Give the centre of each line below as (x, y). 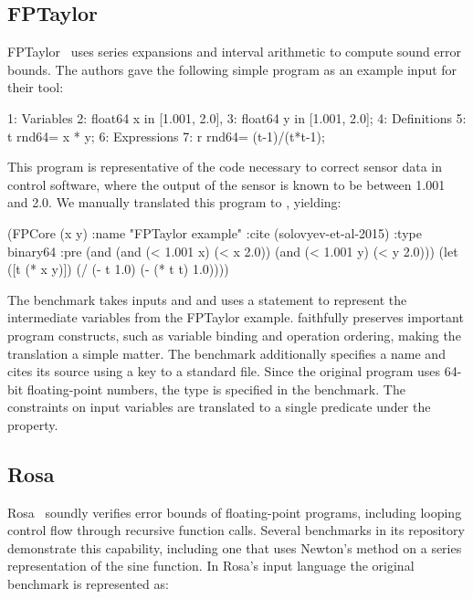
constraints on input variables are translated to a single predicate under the (219, 407)
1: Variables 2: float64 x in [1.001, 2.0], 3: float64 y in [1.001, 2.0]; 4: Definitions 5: (237, 117)
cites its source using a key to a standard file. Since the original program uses (224, 371)
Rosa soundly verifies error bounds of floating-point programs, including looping (235, 512)
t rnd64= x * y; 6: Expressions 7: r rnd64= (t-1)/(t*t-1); (166, 136)
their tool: (36, 87)
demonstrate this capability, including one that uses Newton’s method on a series (235, 547)
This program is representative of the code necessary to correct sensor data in (225, 167)
